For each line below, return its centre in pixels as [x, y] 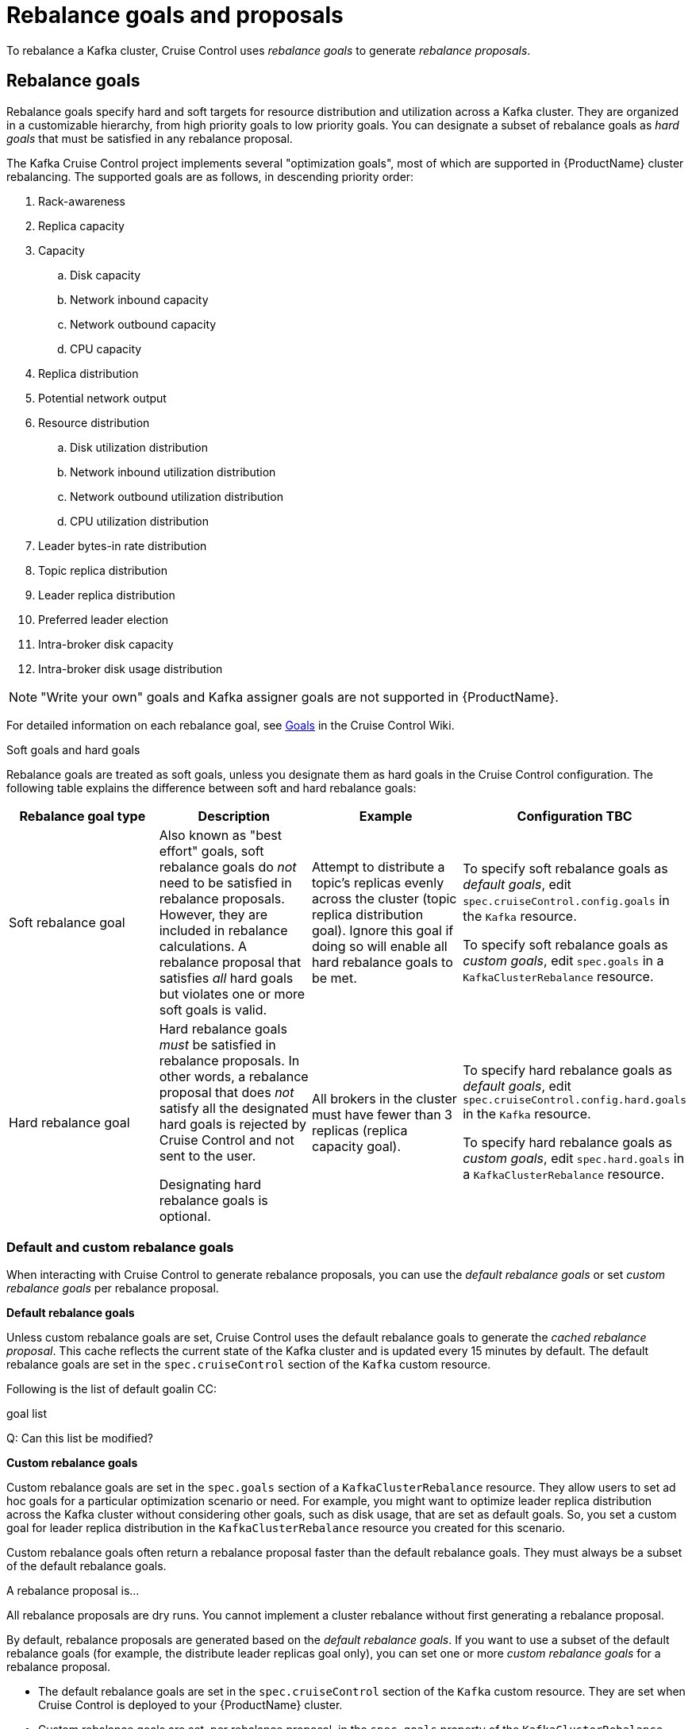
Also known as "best [220, 835]
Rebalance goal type [83, 816]
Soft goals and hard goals [73, 749]
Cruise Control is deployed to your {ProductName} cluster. [190, 1705]
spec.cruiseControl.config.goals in [566, 900]
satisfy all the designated [234, 1108]
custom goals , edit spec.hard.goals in [574, 1159]
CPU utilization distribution [139, 521]
